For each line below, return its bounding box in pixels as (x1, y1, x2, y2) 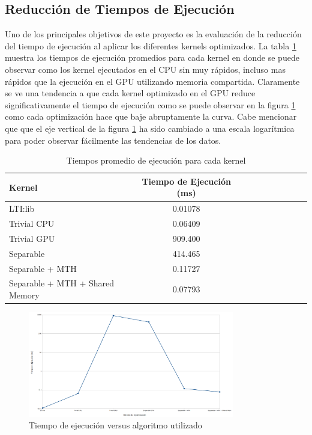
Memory (9, 288, 40, 301)
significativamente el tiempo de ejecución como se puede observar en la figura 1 (5, 98, 296, 111)
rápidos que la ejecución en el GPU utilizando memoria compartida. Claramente (5, 75, 300, 87)
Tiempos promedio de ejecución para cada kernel (66, 154, 246, 167)
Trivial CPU (9, 217, 55, 230)
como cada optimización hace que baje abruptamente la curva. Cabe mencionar (5, 110, 297, 123)
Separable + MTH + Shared (9, 277, 115, 289)
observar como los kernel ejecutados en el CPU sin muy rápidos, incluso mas (5, 63, 286, 75)
